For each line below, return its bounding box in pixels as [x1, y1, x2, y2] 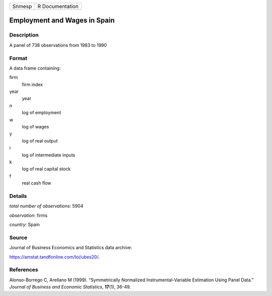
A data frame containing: [9, 65, 61, 71]
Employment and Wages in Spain [9, 16, 115, 25]
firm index [22, 81, 43, 88]
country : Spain [9, 221, 40, 228]
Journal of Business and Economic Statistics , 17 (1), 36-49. [9, 284, 131, 290]
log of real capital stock [22, 166, 71, 172]
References [9, 266, 38, 273]
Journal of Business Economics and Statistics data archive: [9, 245, 132, 251]
